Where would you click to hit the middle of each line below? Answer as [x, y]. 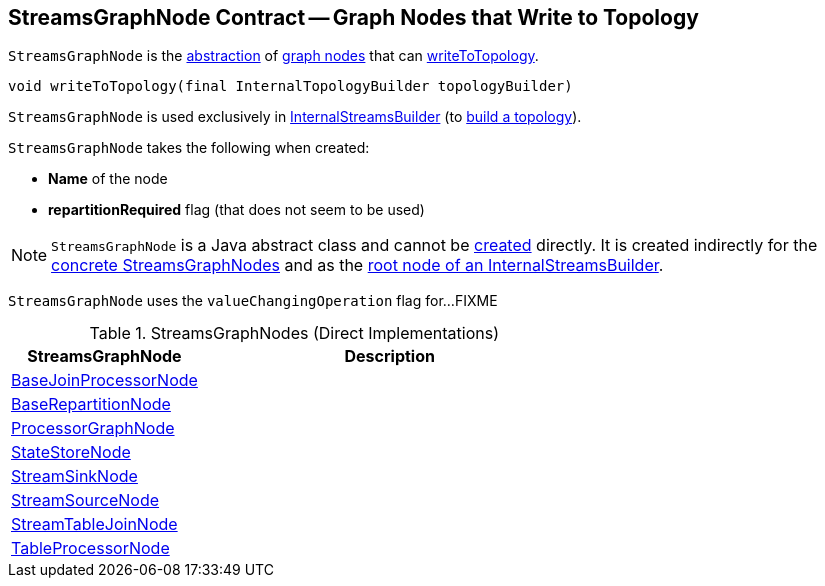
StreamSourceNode [85, 500]
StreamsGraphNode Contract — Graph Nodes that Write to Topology [353, 17]
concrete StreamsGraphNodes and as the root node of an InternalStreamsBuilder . [357, 265]
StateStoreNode [71, 452]
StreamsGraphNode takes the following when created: [189, 148]
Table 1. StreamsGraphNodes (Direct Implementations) [294, 333]
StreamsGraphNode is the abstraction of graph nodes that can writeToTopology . [273, 56]
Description [389, 356]
